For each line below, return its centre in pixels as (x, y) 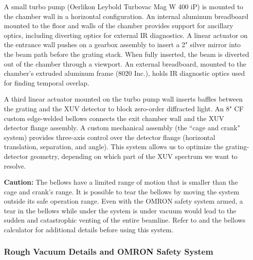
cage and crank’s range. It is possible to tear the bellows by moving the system (122, 191)
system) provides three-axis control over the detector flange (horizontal (110, 137)
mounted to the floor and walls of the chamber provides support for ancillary (119, 26)
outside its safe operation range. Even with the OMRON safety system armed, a (124, 201)
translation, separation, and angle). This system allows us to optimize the (114, 147)
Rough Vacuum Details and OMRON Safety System (109, 251)
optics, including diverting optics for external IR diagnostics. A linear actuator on (126, 35)
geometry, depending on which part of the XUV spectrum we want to (134, 156)
